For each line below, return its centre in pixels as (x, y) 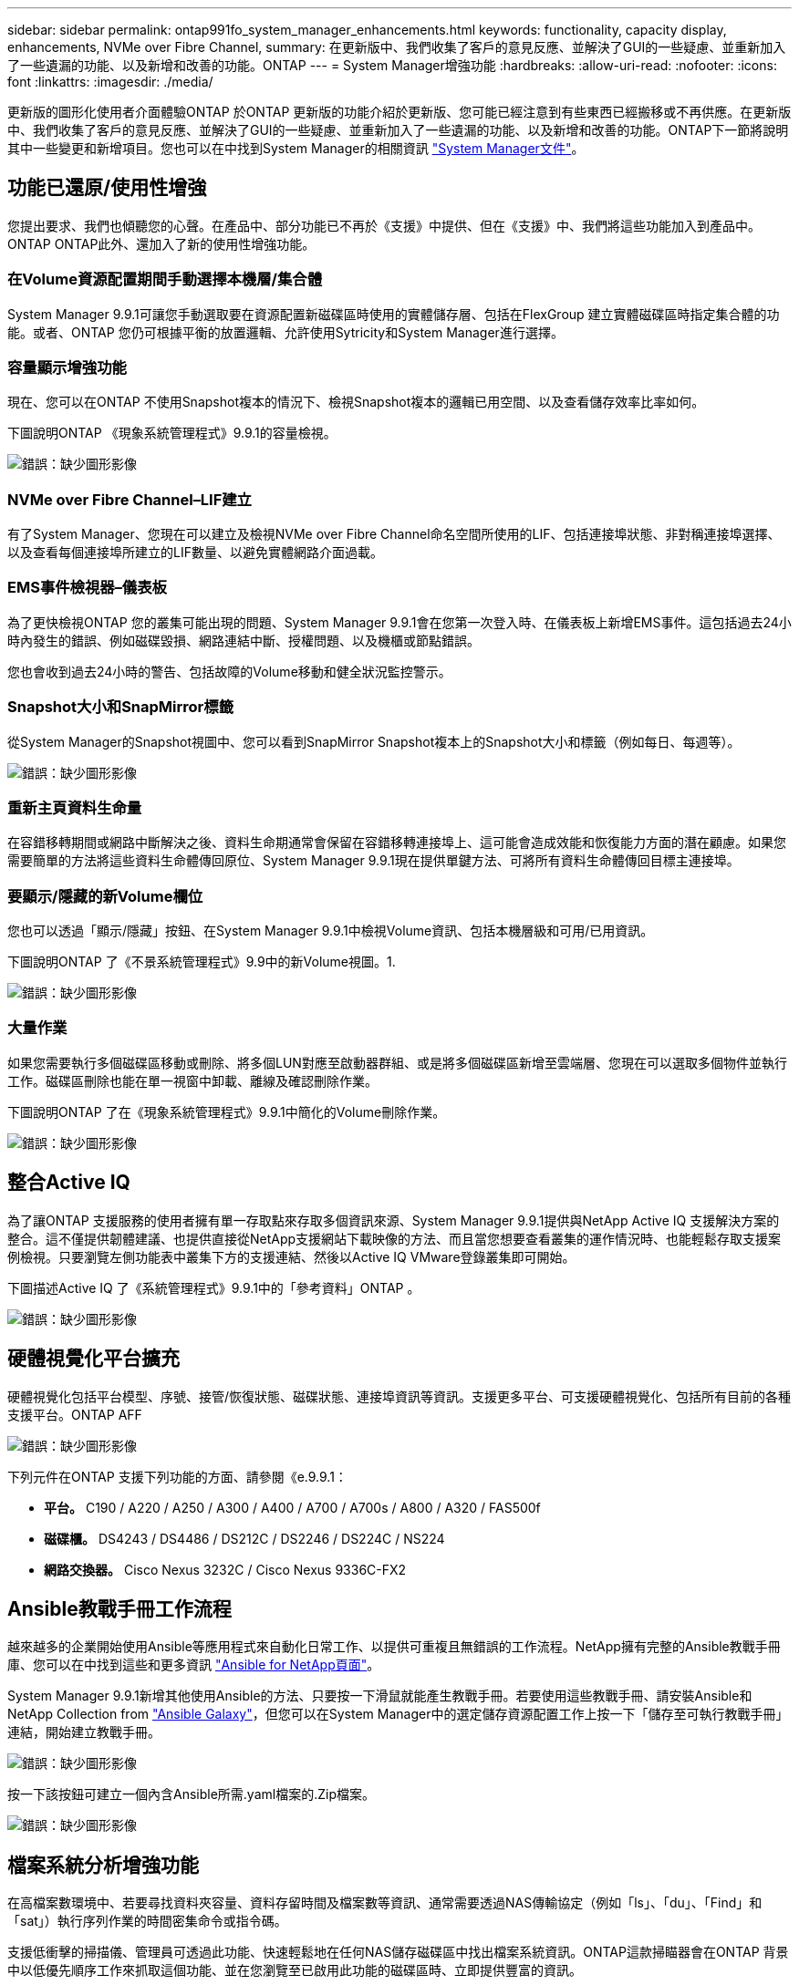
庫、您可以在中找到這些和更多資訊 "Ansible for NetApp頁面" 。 (194, 1665)
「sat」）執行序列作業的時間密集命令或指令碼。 (147, 1921)
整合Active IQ (69, 1183)
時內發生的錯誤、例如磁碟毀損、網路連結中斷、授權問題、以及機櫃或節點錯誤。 (244, 640)
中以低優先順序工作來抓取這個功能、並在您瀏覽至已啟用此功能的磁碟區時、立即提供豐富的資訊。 (295, 1970)
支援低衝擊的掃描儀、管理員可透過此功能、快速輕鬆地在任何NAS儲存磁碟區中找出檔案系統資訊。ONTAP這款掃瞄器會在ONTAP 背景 (398, 1952)
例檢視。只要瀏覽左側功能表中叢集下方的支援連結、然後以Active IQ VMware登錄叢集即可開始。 (291, 1256)
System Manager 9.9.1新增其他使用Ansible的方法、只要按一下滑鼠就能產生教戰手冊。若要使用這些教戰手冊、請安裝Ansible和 (380, 1696)
